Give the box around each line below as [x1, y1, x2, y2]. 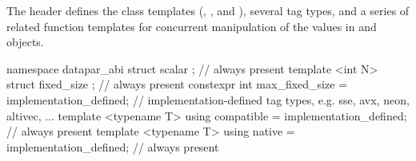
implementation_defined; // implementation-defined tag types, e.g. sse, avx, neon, [6, 91, 410, 108]
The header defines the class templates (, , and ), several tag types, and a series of [6, 2, 410, 18]
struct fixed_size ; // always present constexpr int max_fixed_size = [6, 76, 347, 92]
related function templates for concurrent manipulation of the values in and [6, 18, 377, 34]
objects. [6, 33, 44, 50]
